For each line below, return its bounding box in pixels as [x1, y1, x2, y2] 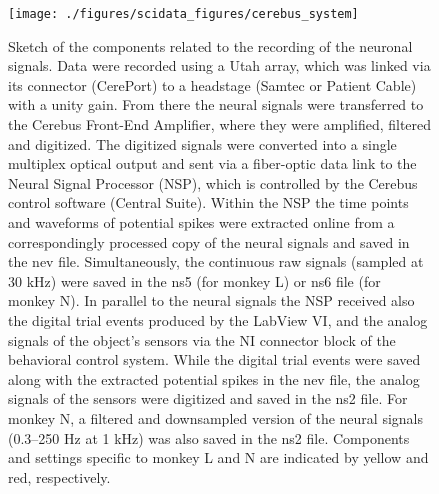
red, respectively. [8, 466, 111, 487]
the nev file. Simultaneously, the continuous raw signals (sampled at [8, 251, 424, 272]
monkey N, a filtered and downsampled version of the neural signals [8, 407, 423, 428]
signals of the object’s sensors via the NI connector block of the [8, 329, 396, 350]
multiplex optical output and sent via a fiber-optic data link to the [8, 153, 417, 174]
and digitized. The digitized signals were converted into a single [8, 133, 397, 154]
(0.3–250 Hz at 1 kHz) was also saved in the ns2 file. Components [8, 427, 410, 448]
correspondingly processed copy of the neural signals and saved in [8, 231, 410, 252]
